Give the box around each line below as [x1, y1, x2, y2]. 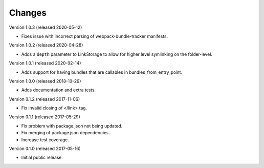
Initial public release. [21, 154, 63, 161]
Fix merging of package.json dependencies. [21, 130, 110, 136]
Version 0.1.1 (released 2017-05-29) [9, 114, 80, 120]
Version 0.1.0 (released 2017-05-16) [9, 146, 81, 151]
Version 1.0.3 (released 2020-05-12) [9, 24, 82, 30]
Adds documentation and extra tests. [21, 87, 96, 93]
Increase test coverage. [21, 137, 69, 143]
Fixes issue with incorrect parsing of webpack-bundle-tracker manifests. [21, 33, 168, 39]
